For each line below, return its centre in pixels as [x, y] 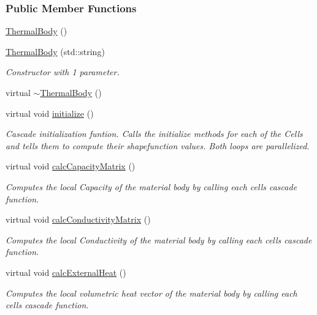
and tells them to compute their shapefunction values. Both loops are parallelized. [158, 145]
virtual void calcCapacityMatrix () [71, 166]
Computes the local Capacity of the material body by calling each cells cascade [151, 186]
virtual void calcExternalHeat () [66, 272]
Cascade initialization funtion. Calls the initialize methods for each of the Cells [154, 134]
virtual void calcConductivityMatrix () [78, 219]
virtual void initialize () [50, 113]
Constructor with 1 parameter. [63, 72]
